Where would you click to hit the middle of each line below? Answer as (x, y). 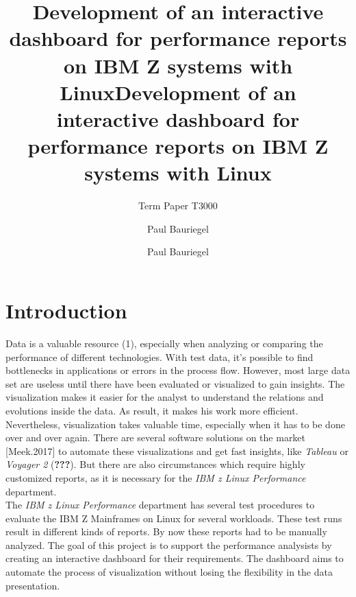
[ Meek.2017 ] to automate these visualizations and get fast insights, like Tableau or (177, 450)
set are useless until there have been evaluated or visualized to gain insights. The (175, 383)
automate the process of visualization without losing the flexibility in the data (169, 572)
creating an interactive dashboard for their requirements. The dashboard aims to (175, 558)
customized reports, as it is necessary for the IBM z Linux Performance (156, 477)
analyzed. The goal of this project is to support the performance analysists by (169, 545)
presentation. (33, 585)
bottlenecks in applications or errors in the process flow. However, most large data (178, 370)
